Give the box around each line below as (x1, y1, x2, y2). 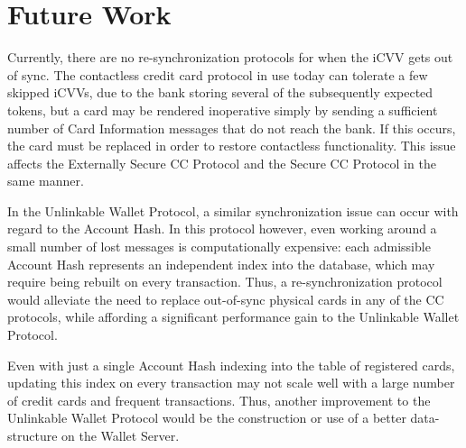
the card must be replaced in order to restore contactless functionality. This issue (7, 136, 456, 155)
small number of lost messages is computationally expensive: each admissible (7, 237, 431, 256)
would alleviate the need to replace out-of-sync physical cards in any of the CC (7, 289, 444, 308)
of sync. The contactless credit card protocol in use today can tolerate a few (7, 65, 428, 84)
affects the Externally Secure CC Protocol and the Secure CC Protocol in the (7, 153, 436, 172)
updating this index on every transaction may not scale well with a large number (7, 373, 455, 392)
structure (7, 426, 58, 444)
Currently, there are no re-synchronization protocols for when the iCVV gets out (7, 48, 453, 67)
